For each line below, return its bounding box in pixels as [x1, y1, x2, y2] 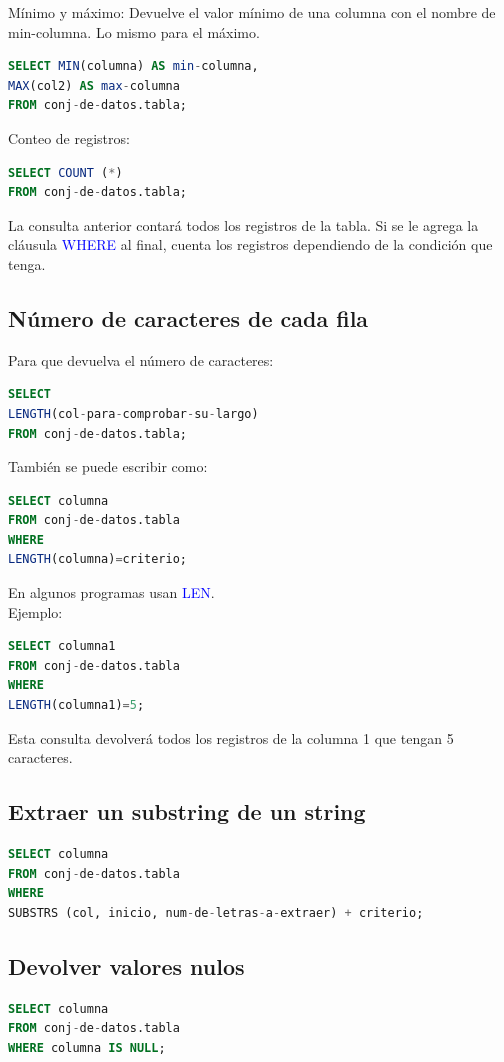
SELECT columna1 [8, 639, 116, 654]
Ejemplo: [8, 601, 63, 622]
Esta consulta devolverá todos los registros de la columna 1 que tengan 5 [8, 727, 454, 748]
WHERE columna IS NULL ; [8, 1040, 166, 1055]
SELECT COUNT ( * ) [8, 165, 123, 180]
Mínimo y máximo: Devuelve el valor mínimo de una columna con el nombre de [8, 2, 496, 22]
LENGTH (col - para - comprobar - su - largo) [8, 406, 259, 421]
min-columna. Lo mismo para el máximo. [8, 21, 260, 42]
